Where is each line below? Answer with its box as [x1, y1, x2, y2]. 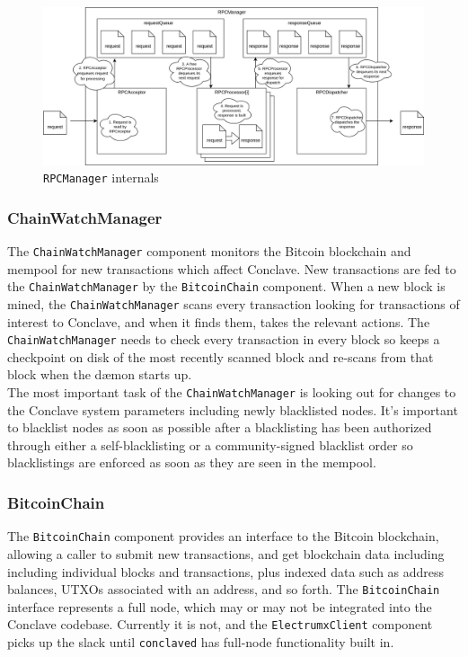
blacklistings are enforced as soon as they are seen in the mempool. [7, 453, 376, 472]
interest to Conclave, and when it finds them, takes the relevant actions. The [7, 312, 430, 331]
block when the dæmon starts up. [7, 365, 192, 384]
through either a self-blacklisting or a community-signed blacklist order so [7, 435, 413, 454]
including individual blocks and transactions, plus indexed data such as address [7, 562, 445, 581]
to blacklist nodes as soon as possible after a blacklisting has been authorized [7, 418, 432, 437]
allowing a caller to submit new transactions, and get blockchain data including [7, 544, 445, 563]
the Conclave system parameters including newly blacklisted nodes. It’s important [7, 400, 458, 419]
